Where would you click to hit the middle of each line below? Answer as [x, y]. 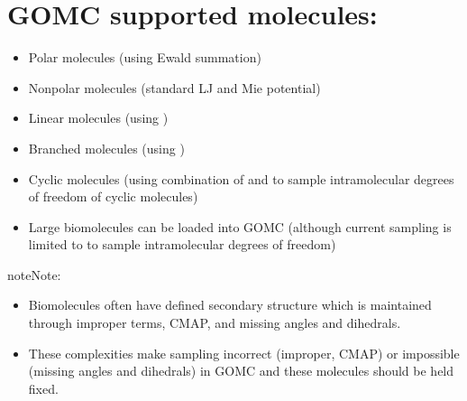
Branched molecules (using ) [106, 148]
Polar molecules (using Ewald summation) [145, 57]
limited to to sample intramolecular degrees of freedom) [182, 244]
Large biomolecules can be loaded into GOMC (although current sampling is [240, 226]
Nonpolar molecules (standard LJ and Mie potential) [174, 87]
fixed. [43, 388]
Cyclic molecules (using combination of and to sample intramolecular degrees [241, 178]
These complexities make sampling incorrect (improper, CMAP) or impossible [244, 353]
